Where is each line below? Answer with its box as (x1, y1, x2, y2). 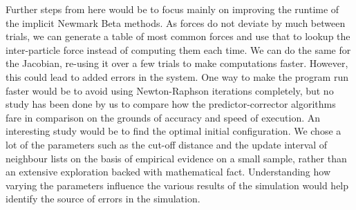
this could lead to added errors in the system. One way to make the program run (6, 69, 348, 84)
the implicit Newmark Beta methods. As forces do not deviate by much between (6, 15, 346, 30)
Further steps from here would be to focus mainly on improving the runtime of (6, 2, 339, 16)
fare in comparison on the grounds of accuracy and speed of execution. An (6, 110, 321, 124)
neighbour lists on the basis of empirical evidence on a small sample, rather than (6, 151, 347, 165)
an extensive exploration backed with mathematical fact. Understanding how (6, 164, 331, 179)
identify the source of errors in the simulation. (6, 191, 200, 206)
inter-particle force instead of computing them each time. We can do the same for (6, 42, 351, 57)
